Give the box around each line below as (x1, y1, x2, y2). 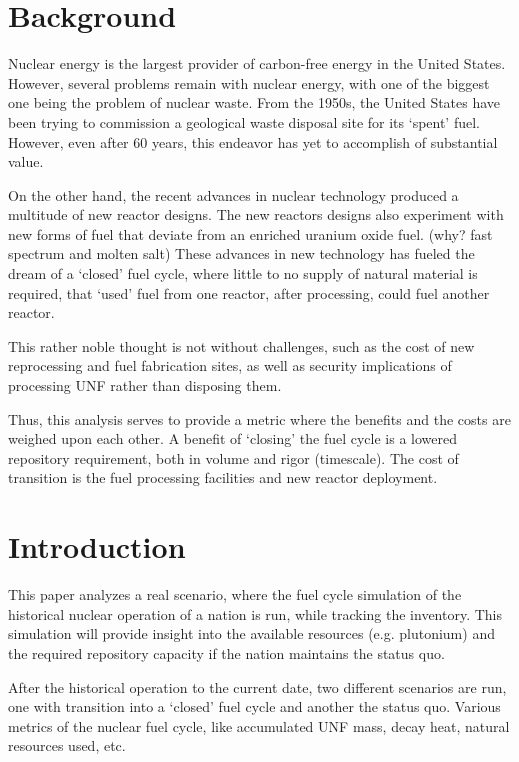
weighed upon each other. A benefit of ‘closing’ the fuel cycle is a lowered (8, 428, 457, 449)
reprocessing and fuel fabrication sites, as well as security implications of (8, 355, 452, 376)
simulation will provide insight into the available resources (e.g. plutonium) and (8, 623, 495, 644)
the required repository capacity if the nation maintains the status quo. (8, 642, 445, 663)
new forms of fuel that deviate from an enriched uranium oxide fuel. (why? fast (8, 223, 493, 244)
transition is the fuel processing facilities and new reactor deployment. (8, 467, 438, 488)
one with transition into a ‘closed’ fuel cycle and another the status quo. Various (8, 696, 501, 717)
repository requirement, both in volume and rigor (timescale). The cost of (8, 447, 459, 468)
